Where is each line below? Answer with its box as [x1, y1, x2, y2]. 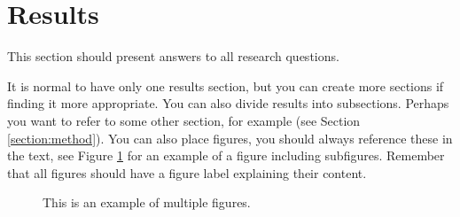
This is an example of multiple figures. [43, 193, 251, 212]
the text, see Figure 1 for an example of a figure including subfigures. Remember [7, 146, 445, 165]
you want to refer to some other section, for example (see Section [7, 111, 361, 129]
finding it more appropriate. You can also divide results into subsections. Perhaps [7, 94, 449, 112]
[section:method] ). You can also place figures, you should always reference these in [7, 128, 453, 147]
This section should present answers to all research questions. [7, 47, 339, 66]
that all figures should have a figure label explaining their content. [7, 163, 367, 182]
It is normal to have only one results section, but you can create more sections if [7, 76, 444, 95]
